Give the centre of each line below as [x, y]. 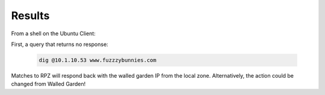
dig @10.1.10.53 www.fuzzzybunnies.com [97, 60]
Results [30, 16]
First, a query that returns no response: [60, 44]
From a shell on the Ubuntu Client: [53, 33]
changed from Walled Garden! [48, 84]
